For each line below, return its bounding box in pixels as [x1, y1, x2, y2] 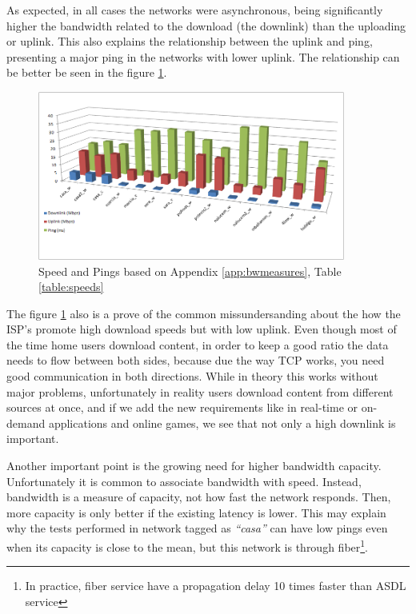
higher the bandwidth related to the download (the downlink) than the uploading [6, 17, 406, 34]
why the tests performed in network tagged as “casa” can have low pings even [6, 520, 388, 536]
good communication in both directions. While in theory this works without [6, 368, 378, 385]
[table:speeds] [38, 278, 104, 295]
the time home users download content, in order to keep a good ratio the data [6, 336, 389, 353]
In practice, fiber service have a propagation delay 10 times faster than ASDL [25, 577, 406, 594]
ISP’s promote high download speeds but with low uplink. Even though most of [6, 321, 397, 337]
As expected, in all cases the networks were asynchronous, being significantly [6, 2, 383, 18]
